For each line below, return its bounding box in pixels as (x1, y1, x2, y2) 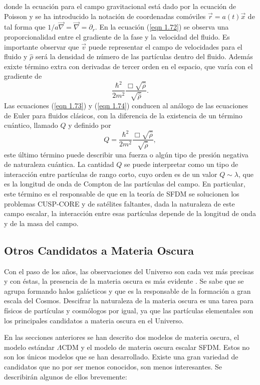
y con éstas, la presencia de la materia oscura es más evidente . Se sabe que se (4, 276, 244, 286)
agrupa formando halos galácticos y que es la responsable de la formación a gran (4, 285, 251, 296)
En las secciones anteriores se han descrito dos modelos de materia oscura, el (4, 332, 239, 342)
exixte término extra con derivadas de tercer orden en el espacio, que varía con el (4, 61, 253, 71)
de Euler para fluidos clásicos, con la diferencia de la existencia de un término (4, 110, 242, 120)
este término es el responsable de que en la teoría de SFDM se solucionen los (4, 188, 239, 199)
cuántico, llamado (4, 120, 58, 130)
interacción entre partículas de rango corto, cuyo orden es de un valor (4, 168, 217, 179)
